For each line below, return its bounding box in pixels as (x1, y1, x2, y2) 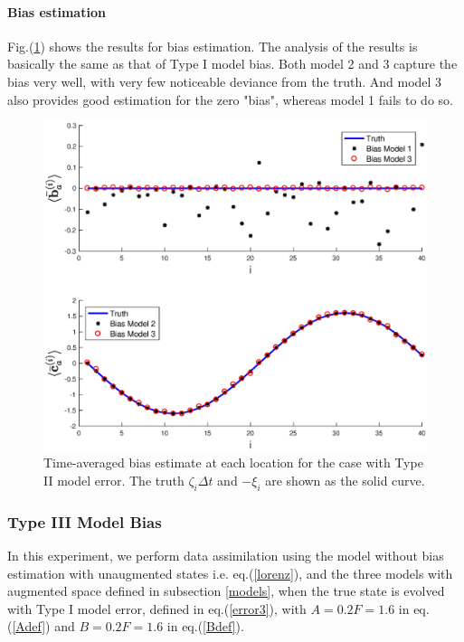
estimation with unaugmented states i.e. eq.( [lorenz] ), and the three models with (7, 563, 453, 582)
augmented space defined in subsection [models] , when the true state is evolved (7, 581, 445, 600)
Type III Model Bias (7, 510, 162, 533)
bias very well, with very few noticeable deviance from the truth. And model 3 (7, 71, 442, 90)
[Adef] (12, 617, 46, 636)
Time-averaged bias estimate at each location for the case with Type (43, 453, 423, 472)
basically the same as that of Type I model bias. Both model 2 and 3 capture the (7, 54, 458, 73)
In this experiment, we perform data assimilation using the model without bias (7, 545, 444, 564)
